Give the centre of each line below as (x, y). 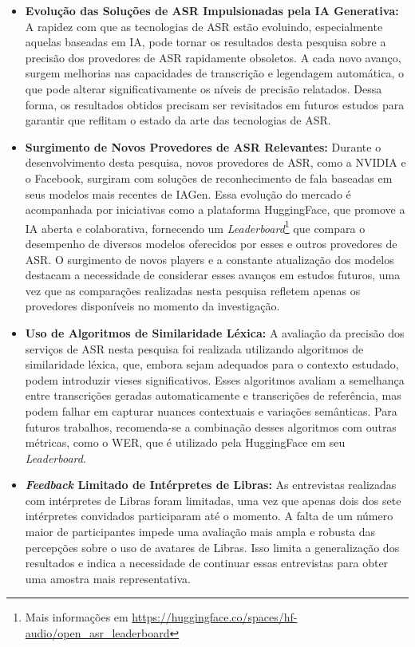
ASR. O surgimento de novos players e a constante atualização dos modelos (209, 259)
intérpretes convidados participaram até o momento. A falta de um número (209, 516)
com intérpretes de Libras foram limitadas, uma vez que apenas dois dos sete (213, 500)
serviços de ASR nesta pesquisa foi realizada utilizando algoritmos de (194, 348)
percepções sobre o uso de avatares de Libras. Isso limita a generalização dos (212, 547)
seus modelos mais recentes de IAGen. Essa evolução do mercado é (188, 193)
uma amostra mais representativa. (108, 578)
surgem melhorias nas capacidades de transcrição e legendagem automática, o (214, 73)
